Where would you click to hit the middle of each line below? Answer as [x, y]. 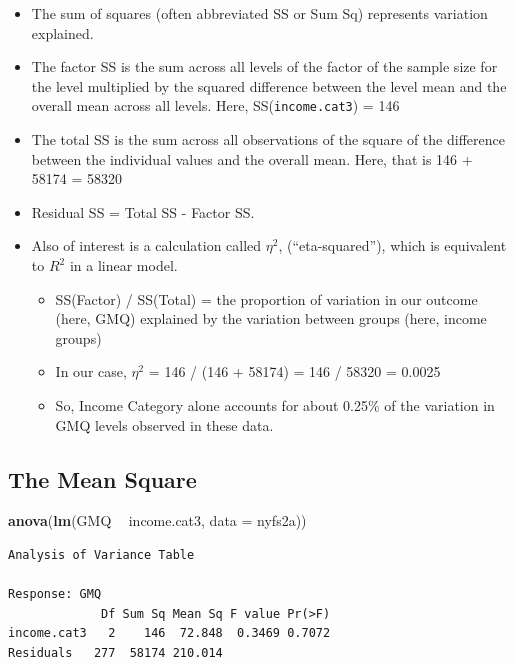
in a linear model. [123, 265]
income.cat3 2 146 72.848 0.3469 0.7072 [169, 633]
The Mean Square [102, 478]
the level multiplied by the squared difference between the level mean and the [269, 85]
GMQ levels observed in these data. [164, 424]
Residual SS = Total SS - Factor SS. [143, 211]
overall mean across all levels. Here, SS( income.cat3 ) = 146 [215, 105]
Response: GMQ [55, 594]
